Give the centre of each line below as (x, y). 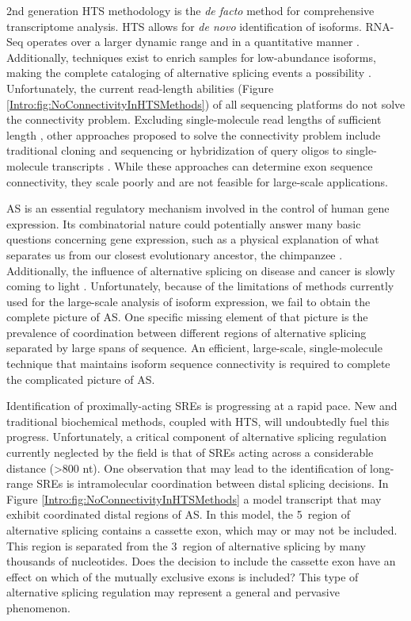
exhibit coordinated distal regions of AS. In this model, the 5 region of (178, 514)
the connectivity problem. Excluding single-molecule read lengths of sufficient (194, 119)
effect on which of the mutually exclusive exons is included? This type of (183, 576)
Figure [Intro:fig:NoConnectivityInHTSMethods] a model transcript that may (194, 498)
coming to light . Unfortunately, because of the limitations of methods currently (200, 286)
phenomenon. (38, 607)
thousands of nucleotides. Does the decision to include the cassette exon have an (201, 561)
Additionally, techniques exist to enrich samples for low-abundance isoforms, (191, 57)
